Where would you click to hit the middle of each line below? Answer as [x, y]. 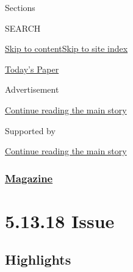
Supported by [30, 130]
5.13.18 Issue [60, 220]
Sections [20, 7]
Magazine [29, 178]
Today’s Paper [32, 69]
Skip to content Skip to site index [66, 48]
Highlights [38, 259]
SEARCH [23, 28]
